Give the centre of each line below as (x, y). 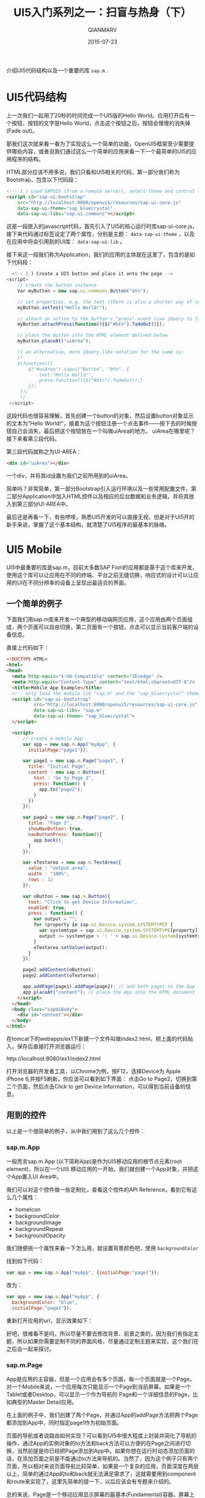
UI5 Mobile (34, 549)
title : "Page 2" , (50, 823)
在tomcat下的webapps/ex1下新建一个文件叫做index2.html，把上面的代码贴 (100, 1039)
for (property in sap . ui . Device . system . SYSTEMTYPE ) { (103, 925)
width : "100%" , (49, 874)
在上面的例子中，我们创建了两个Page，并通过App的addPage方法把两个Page (102, 1415)
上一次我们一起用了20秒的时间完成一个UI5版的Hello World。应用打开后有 (98, 115)
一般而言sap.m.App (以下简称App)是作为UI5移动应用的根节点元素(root (94, 1161)
